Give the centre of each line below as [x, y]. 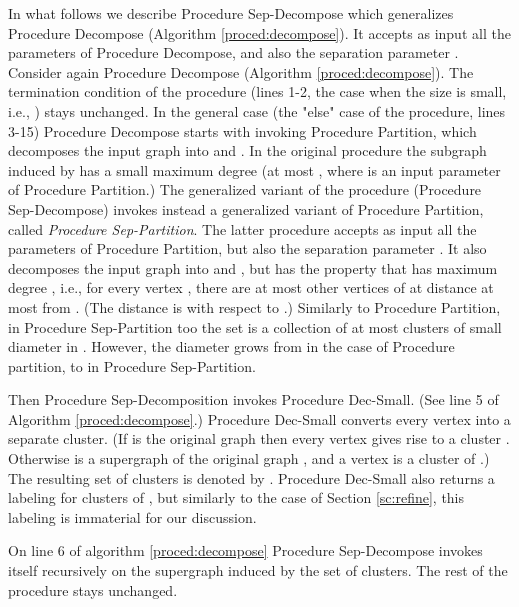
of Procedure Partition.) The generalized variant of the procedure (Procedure [245, 189]
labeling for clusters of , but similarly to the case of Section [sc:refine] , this [236, 497]
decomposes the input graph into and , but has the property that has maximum [253, 267]
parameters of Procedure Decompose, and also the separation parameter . [233, 52]
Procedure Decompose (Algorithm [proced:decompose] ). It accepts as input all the [259, 32]
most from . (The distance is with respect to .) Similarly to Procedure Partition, [254, 306]
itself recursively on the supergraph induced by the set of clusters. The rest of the [258, 570]
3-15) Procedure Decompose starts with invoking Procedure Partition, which [242, 130]
